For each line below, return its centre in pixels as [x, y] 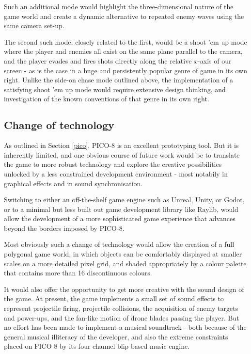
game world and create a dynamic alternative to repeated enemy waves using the [124, 16]
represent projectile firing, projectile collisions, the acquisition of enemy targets [121, 308]
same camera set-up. [34, 25]
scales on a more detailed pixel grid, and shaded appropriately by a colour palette [125, 263]
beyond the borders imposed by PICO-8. [64, 228]
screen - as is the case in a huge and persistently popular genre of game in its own [125, 70]
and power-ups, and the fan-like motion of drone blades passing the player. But [122, 317]
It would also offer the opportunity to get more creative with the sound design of [124, 289]
